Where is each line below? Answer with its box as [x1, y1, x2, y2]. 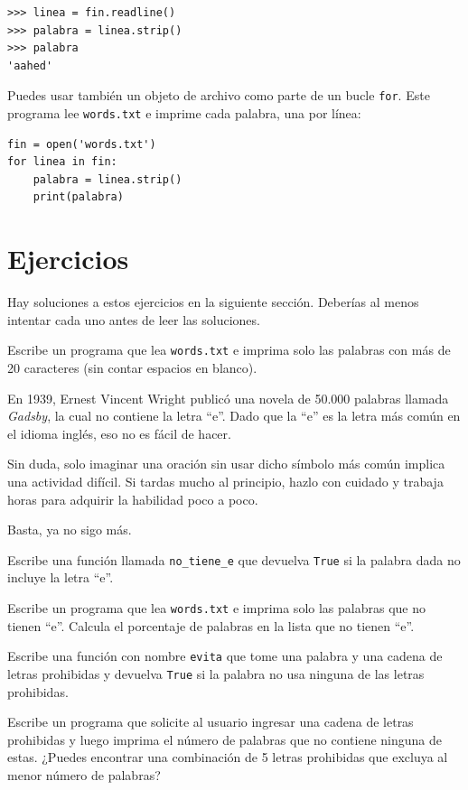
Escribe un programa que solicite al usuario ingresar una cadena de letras [7, 712, 414, 731]
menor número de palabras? [7, 765, 161, 784]
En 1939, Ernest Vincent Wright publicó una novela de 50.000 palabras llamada [7, 388, 449, 407]
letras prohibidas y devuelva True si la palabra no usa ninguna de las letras [7, 664, 425, 683]
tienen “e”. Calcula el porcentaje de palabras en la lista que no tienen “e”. [7, 616, 415, 635]
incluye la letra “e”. [7, 568, 114, 587]
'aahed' [7, 59, 53, 72]
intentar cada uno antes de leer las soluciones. [7, 310, 260, 329]
